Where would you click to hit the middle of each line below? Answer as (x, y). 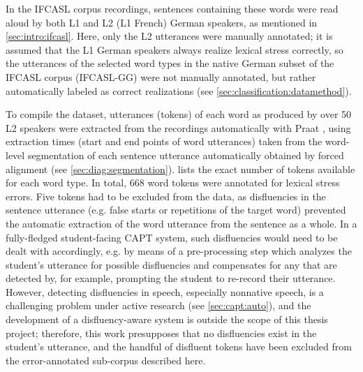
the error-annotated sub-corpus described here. (106, 360)
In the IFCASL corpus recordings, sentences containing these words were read (172, 8)
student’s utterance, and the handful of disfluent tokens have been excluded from (179, 347)
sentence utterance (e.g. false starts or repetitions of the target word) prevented (176, 210)
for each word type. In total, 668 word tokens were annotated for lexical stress (173, 183)
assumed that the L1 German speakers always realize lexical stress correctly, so (175, 49)
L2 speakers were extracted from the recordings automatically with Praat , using (178, 127)
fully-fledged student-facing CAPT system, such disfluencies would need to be (172, 237)
